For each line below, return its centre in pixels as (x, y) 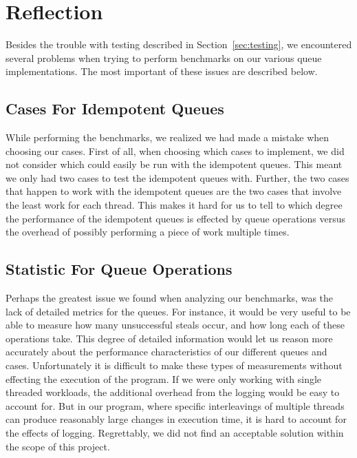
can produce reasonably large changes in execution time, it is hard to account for (176, 419)
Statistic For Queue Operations (119, 269)
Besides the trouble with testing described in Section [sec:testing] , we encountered (179, 44)
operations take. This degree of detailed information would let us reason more (169, 338)
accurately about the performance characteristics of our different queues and (166, 352)
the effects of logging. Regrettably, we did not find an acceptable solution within (175, 433)
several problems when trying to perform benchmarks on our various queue (164, 58)
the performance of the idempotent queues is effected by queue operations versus (176, 218)
